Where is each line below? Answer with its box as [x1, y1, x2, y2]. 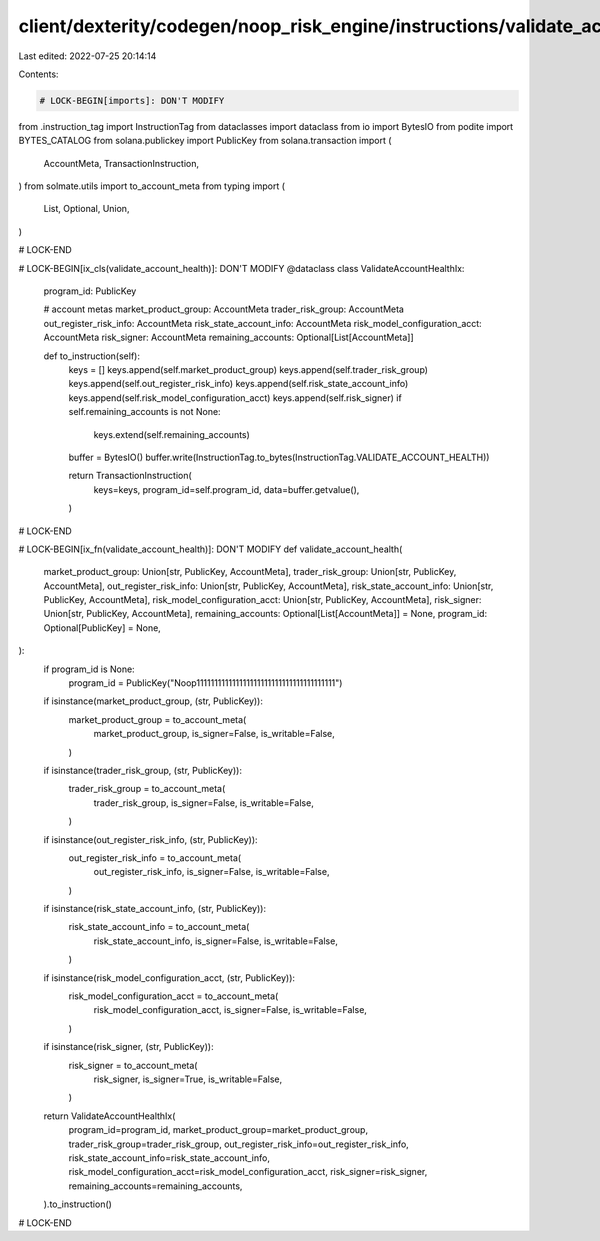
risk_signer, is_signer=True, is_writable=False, [93, 1073, 283, 1085]
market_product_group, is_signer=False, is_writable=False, [93, 728, 335, 740]
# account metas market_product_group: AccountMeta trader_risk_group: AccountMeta [43, 303, 405, 315]
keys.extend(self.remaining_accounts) [93, 428, 250, 440]
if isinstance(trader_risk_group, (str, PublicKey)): [43, 764, 242, 776]
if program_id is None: [43, 663, 135, 675]
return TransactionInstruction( [68, 470, 192, 482]
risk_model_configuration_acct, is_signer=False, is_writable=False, [93, 1004, 367, 1016]
